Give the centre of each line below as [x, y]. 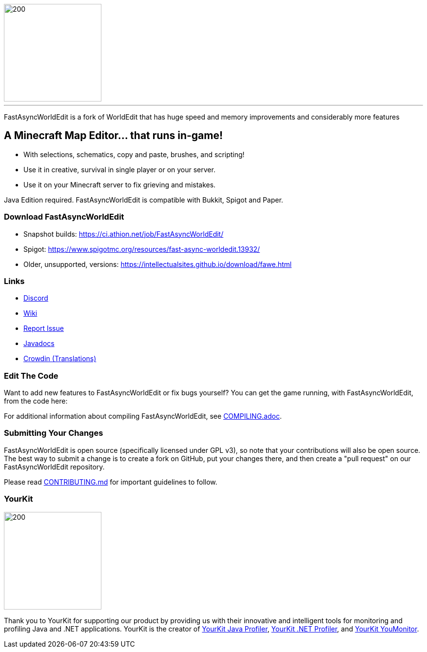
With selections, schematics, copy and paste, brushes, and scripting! [134, 154]
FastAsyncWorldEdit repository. [54, 467]
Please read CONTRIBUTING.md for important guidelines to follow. [111, 482]
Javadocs [39, 344]
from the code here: [36, 401]
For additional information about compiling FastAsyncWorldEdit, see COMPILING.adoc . [143, 416]
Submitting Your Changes [54, 433]
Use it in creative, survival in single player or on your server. [119, 169]
